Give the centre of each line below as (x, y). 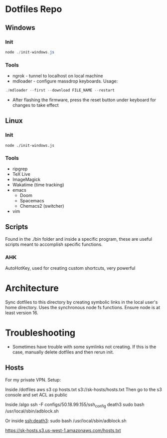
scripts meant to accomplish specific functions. (54, 244)
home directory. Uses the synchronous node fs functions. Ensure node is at (83, 307)
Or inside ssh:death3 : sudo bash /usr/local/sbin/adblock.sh (66, 421)
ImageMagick (26, 179)
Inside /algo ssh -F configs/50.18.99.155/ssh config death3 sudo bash (75, 405)
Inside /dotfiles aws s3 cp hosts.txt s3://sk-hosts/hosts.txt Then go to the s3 (83, 389)
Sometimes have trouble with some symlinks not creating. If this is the (84, 347)
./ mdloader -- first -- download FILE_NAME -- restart (60, 90)
